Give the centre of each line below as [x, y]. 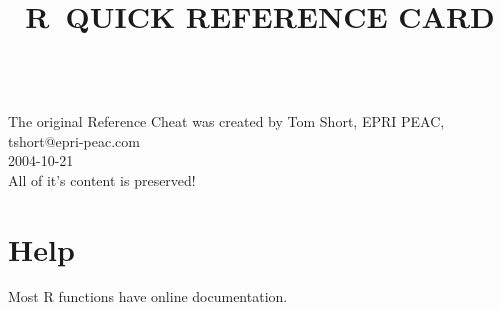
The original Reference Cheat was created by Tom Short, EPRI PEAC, [226, 120]
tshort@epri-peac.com [74, 140]
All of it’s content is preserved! [102, 179]
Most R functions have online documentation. [148, 296]
